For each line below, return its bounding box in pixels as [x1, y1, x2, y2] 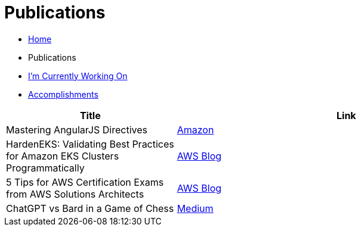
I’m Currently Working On [28, 70, 128, 81]
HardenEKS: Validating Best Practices [6, 138, 174, 150]
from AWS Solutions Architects [6, 188, 144, 200]
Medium [177, 202, 214, 214]
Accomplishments [28, 89, 98, 99]
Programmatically [6, 161, 85, 174]
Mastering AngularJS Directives [6, 123, 147, 136]
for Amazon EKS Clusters [6, 149, 119, 162]
